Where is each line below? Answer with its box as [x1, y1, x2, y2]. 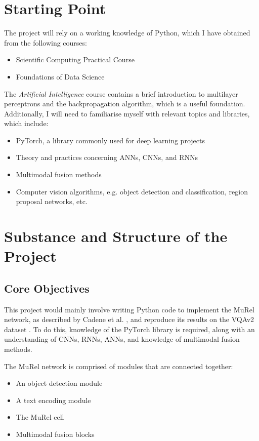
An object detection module [16, 378, 103, 388]
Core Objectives [4, 280, 90, 296]
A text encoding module [16, 394, 91, 405]
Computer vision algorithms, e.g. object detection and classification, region [16, 186, 248, 196]
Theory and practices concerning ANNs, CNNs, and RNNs [16, 152, 198, 163]
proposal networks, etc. [16, 196, 88, 207]
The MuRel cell [16, 412, 64, 422]
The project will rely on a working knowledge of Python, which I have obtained [4, 27, 250, 38]
